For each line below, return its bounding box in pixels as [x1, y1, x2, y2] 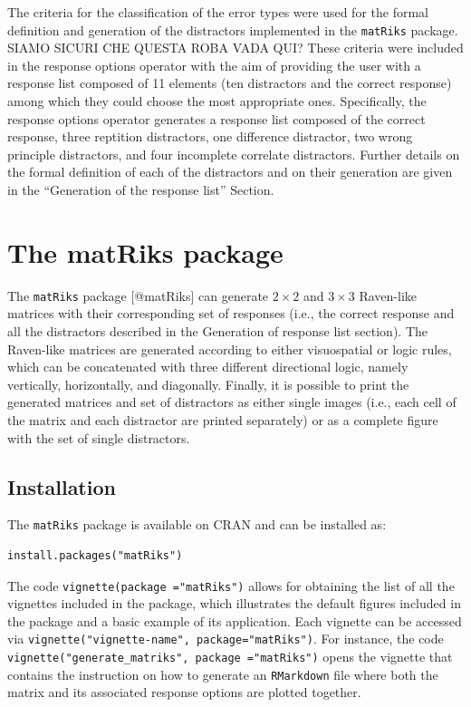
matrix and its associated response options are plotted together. [7, 683, 361, 702]
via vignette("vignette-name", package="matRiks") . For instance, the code [7, 629, 444, 648]
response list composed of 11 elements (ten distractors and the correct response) [7, 73, 452, 92]
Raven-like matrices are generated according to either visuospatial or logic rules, [7, 339, 452, 358]
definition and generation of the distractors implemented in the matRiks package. [7, 20, 458, 39]
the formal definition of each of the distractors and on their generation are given [7, 162, 453, 181]
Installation [7, 472, 116, 500]
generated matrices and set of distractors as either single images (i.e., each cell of [7, 392, 457, 412]
